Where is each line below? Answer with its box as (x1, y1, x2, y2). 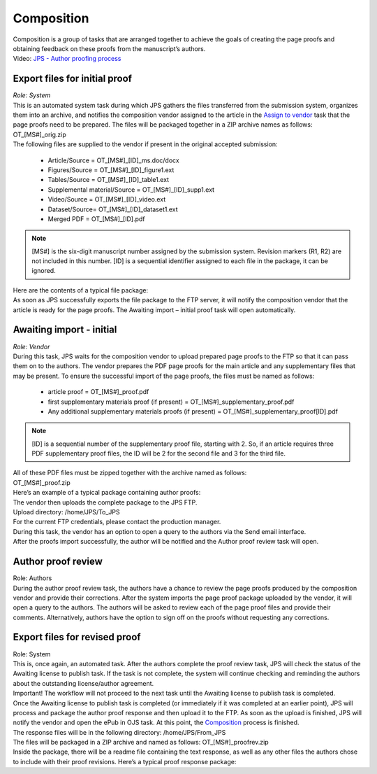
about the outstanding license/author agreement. (13, 679, 154, 687)
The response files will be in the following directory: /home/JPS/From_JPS (13, 728, 226, 736)
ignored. (31, 267, 56, 275)
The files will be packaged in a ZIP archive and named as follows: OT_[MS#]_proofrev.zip (13, 738, 269, 747)
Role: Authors (13, 574, 52, 582)
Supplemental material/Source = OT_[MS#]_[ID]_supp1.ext (47, 185, 215, 194)
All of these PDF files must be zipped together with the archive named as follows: (13, 469, 247, 477)
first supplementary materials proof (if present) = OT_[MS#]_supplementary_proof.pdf (47, 397, 295, 406)
